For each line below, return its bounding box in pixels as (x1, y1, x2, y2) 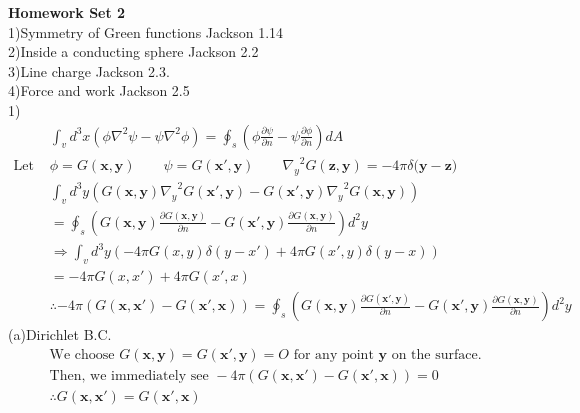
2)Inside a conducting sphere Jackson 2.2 (8, 41, 259, 62)
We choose (49, 347, 115, 362)
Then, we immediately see (49, 368, 209, 383)
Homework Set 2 (8, 2, 126, 22)
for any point (293, 347, 374, 362)
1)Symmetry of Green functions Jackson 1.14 (8, 21, 284, 42)
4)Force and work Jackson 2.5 (8, 80, 190, 101)
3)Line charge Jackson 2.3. (8, 60, 170, 81)
